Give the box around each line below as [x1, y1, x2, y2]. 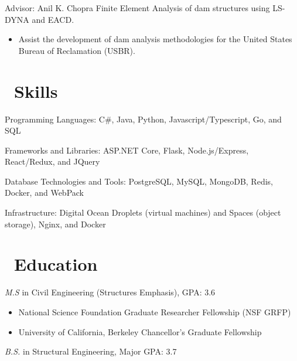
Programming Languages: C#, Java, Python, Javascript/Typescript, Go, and [5, 113, 282, 125]
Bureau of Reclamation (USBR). [18, 44, 135, 56]
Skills [14, 79, 58, 103]
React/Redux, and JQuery [5, 155, 100, 168]
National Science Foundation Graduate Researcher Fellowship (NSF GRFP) [18, 305, 291, 318]
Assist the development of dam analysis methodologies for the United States [18, 33, 292, 45]
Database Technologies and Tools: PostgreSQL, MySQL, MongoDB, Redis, [5, 175, 273, 187]
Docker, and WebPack [5, 186, 84, 199]
